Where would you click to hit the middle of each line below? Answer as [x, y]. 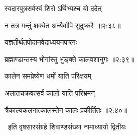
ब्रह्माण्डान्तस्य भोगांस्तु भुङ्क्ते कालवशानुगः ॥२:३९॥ [70, 59]
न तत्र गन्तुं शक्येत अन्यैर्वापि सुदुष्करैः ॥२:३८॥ [63, 25]
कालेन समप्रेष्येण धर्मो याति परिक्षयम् [48, 76]
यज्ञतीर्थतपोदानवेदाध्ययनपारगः [41, 42]
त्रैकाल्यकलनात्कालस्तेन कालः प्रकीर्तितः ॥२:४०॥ [66, 110]
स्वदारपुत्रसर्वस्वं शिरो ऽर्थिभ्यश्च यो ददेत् [53, 8]
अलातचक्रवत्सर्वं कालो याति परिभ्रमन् [50, 92]
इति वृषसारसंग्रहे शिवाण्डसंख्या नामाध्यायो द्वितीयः [67, 127]
